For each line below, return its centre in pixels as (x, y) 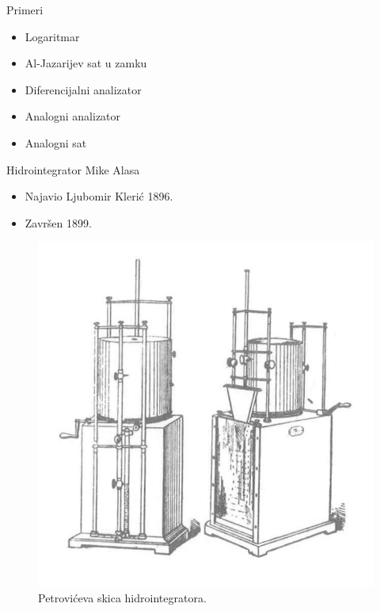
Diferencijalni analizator (83, 89)
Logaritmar (52, 36)
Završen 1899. (58, 222)
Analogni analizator (73, 116)
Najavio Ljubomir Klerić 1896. (99, 196)
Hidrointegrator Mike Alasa (73, 169)
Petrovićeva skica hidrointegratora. (122, 597)
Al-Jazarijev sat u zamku (86, 63)
